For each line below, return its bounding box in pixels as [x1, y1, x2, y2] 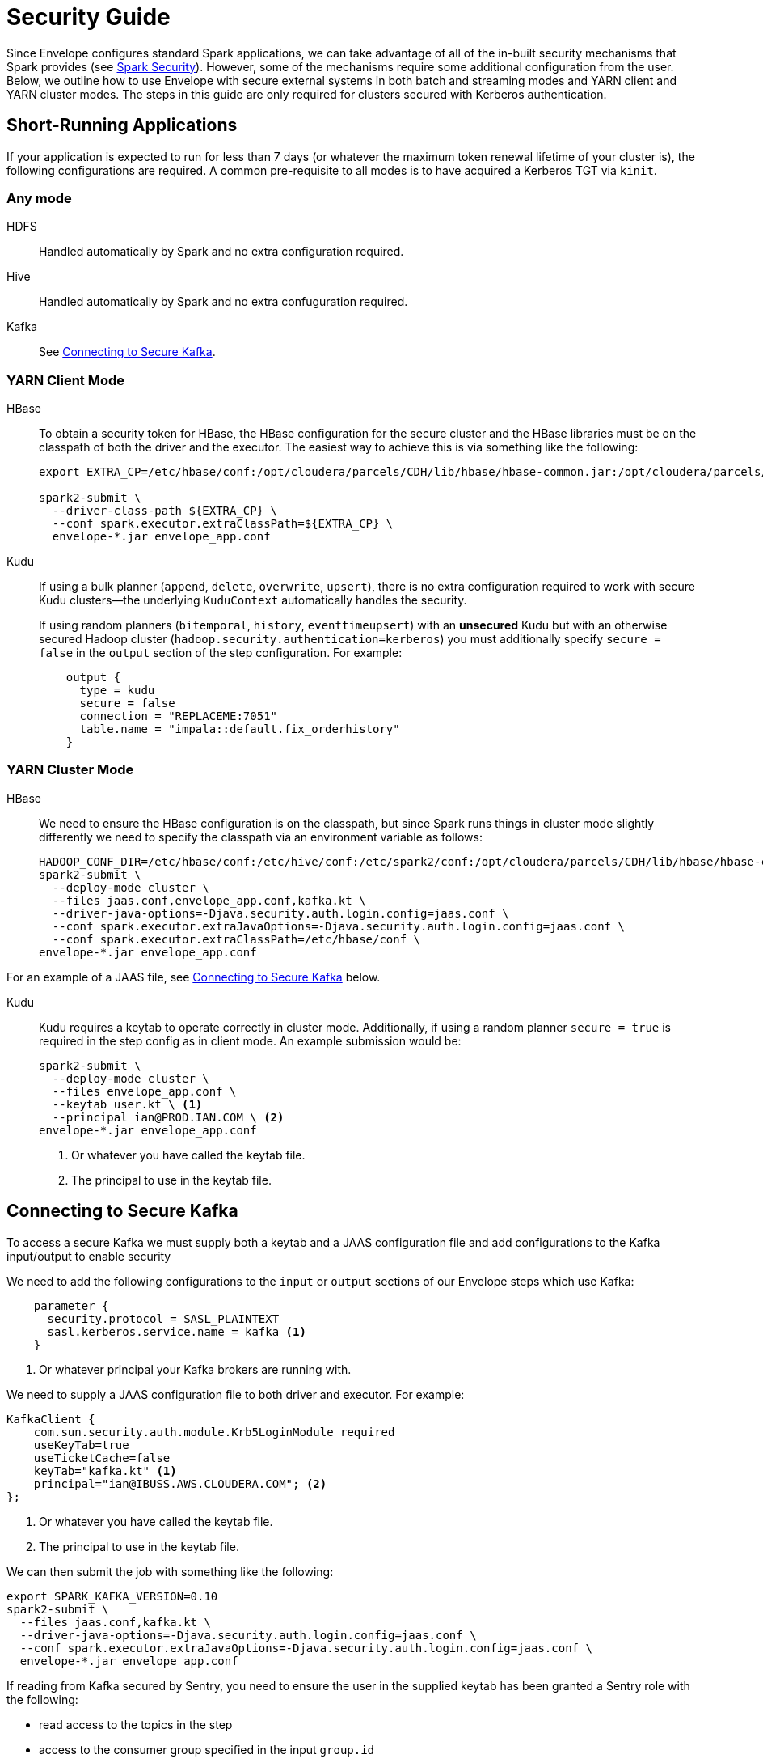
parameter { [33, 1299, 109, 1312]
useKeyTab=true [33, 1438, 129, 1452]
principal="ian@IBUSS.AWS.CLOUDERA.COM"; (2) [33, 1477, 327, 1490]
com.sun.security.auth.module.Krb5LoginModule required [33, 1425, 395, 1439]
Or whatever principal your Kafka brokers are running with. [39, 1362, 352, 1376]
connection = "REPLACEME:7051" [79, 710, 278, 723]
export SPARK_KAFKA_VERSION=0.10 [6, 1589, 218, 1603]
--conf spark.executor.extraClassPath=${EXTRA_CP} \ [52, 517, 394, 531]
